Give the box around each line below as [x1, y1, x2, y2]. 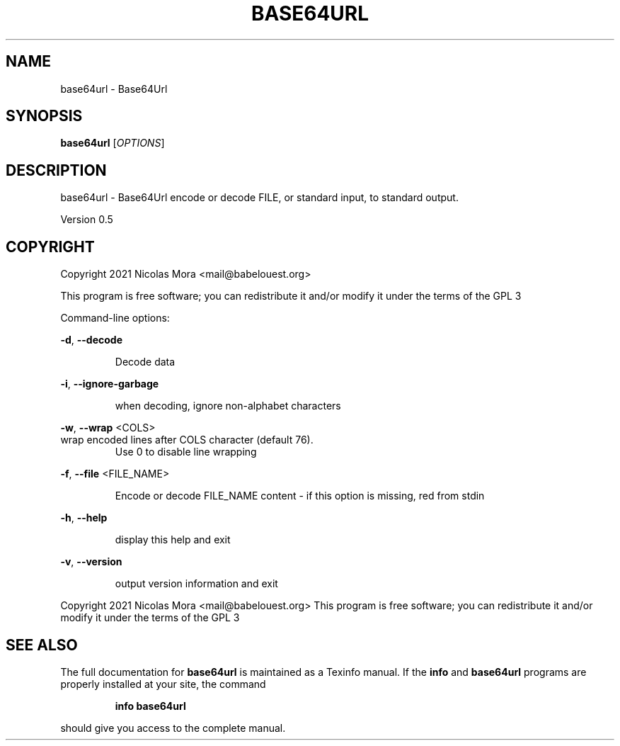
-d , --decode [60, 334, 123, 346]
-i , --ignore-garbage [60, 378, 159, 390]
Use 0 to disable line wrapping [115, 446, 257, 458]
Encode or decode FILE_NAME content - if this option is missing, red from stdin [115, 490, 485, 502]
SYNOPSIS [6, 107, 83, 125]
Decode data [115, 356, 176, 368]
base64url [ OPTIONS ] [60, 137, 165, 149]
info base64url [115, 699, 186, 712]
